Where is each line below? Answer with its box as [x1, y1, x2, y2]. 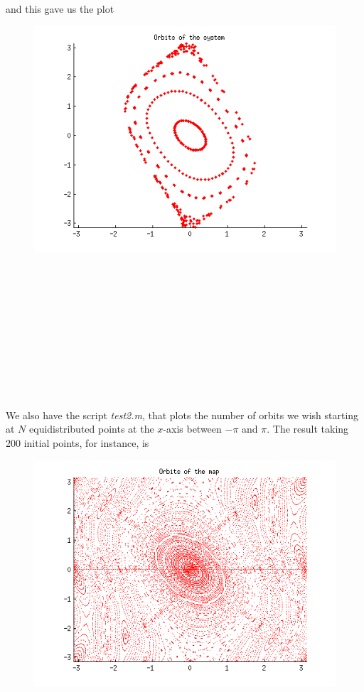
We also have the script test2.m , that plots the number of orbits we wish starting [6, 407, 359, 422]
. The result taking [267, 421, 349, 436]
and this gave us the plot [6, 1, 114, 16]
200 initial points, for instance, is [6, 435, 149, 450]
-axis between [163, 421, 222, 436]
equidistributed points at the [29, 421, 154, 436]
